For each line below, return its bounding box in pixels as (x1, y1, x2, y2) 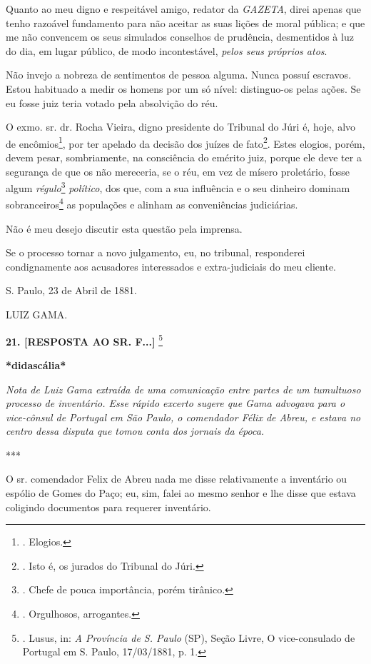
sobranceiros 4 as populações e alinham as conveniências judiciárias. (6, 195, 298, 212)
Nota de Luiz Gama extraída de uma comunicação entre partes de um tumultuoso (6, 381, 361, 396)
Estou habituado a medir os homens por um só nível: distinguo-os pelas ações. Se (6, 81, 361, 96)
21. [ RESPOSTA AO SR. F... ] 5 (6, 331, 163, 348)
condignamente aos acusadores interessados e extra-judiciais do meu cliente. (6, 258, 336, 273)
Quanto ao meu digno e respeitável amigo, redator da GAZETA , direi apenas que (6, 1, 362, 16)
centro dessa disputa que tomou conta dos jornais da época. (6, 423, 265, 438)
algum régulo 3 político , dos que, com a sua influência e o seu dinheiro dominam (6, 178, 350, 195)
